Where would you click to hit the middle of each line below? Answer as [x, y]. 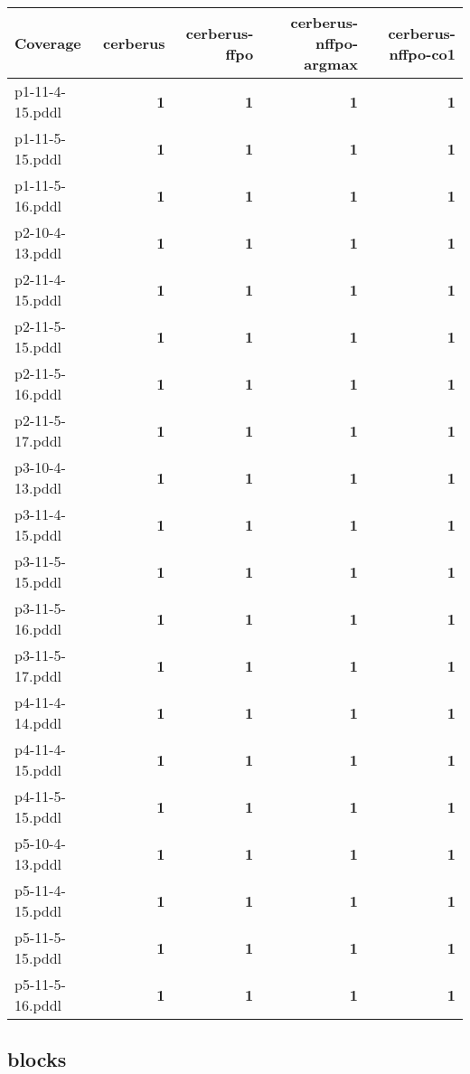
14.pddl [38, 723]
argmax [331, 64]
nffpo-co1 [422, 53]
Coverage [48, 43]
